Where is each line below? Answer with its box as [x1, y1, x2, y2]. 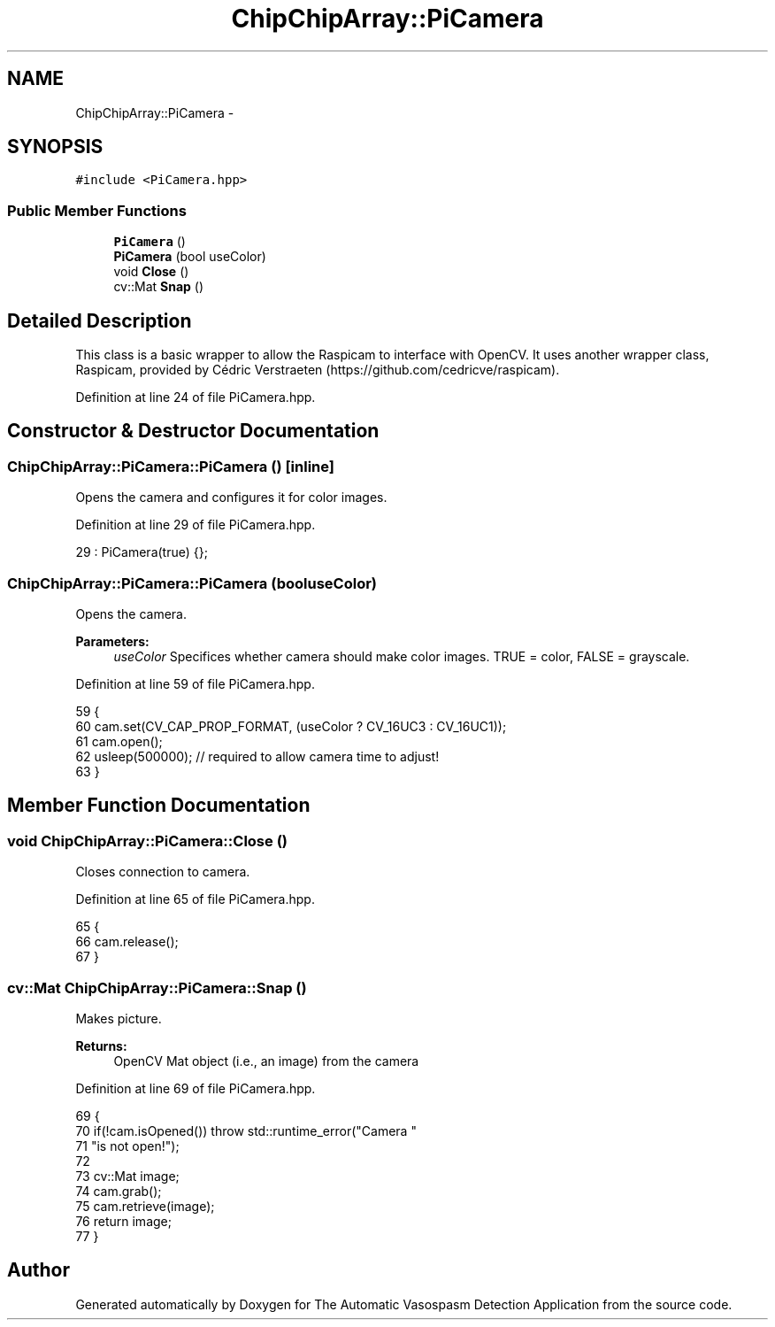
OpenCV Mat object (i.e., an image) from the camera [113, 1053, 419, 1069]
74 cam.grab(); [75, 1183, 162, 1199]
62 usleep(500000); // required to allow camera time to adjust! [75, 749, 440, 764]
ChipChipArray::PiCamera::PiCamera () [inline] [7, 457, 334, 475]
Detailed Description [7, 309, 192, 332]
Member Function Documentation [7, 794, 311, 817]
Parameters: [75, 634, 150, 649]
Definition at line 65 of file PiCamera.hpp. [75, 891, 315, 907]
